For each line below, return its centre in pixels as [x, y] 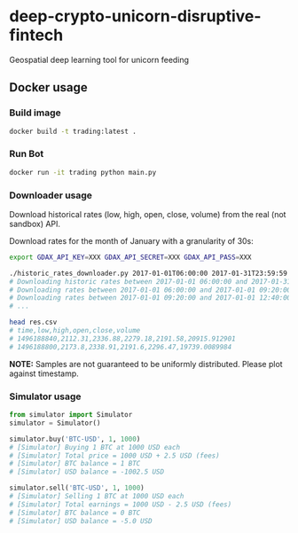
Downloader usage [51, 195]
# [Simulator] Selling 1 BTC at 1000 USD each [97, 497]
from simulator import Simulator [71, 415]
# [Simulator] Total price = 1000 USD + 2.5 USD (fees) [114, 455]
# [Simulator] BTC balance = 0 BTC [75, 513]
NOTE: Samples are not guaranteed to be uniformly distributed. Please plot [146, 364]
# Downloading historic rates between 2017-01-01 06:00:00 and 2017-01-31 [150, 281]
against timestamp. [44, 373]
